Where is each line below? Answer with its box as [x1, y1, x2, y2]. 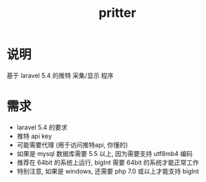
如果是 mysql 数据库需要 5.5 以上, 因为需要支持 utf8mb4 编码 [16, 149, 193, 157]
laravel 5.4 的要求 [16, 123, 68, 131]
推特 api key [16, 131, 52, 140]
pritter [98, 5, 136, 21]
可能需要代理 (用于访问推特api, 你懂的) [16, 141, 128, 149]
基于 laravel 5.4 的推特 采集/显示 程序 [6, 71, 114, 79]
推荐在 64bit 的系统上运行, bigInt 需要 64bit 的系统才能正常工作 [16, 158, 200, 167]
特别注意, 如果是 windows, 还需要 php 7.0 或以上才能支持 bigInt [16, 167, 200, 175]
